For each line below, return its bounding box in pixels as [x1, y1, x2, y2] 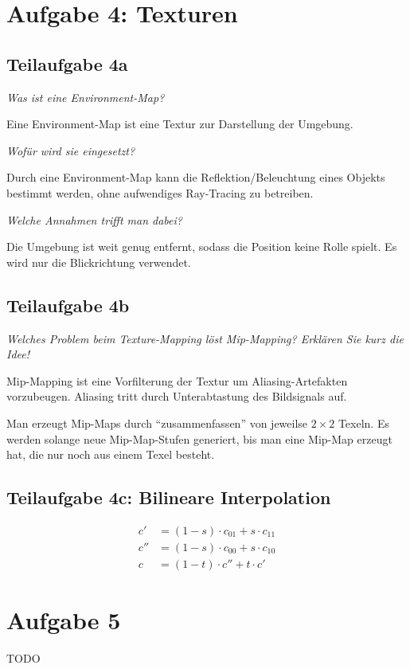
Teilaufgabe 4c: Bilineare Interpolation [6, 485, 331, 510]
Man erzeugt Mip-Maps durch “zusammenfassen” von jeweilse [6, 414, 308, 431]
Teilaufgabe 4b [6, 292, 130, 317]
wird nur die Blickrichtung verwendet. [6, 253, 191, 270]
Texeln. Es [338, 414, 389, 431]
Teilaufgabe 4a [6, 51, 128, 76]
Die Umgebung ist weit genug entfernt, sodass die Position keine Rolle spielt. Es [6, 238, 397, 255]
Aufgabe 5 [6, 604, 121, 636]
